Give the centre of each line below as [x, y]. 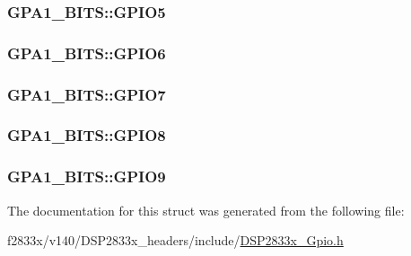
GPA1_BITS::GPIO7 [87, 94]
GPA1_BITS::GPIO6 [87, 53]
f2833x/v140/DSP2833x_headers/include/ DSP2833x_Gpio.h [175, 240]
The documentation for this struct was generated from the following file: [206, 210]
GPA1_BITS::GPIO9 [87, 177]
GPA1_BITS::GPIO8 [87, 135]
